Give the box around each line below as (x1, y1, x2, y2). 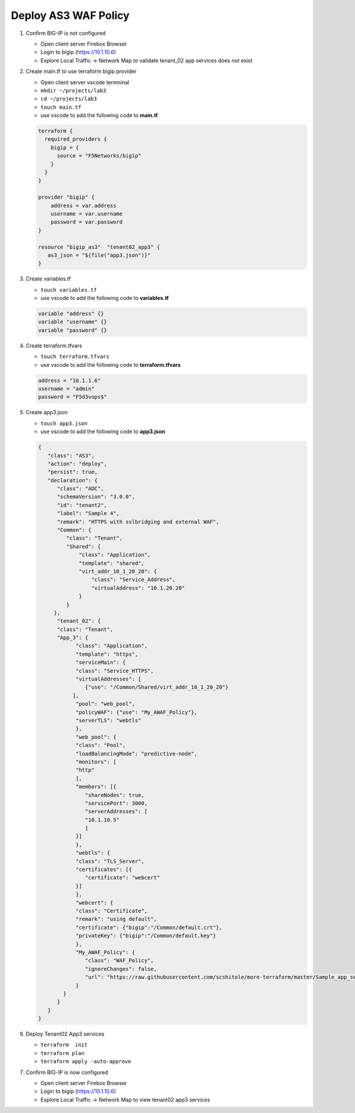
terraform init (40, 1041, 88, 1049)
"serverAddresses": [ (85, 808, 148, 815)
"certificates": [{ (75, 866, 133, 873)
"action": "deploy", (47, 460, 108, 467)
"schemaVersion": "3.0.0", (57, 493, 135, 500)
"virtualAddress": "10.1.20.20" (91, 585, 185, 591)
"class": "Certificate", (75, 907, 148, 914)
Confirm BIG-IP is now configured (25, 1069, 108, 1076)
